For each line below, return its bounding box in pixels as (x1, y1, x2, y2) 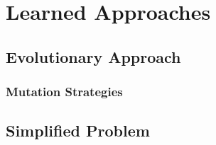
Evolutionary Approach (6, 45, 181, 67)
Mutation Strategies (6, 83, 123, 100)
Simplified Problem (6, 120, 150, 141)
